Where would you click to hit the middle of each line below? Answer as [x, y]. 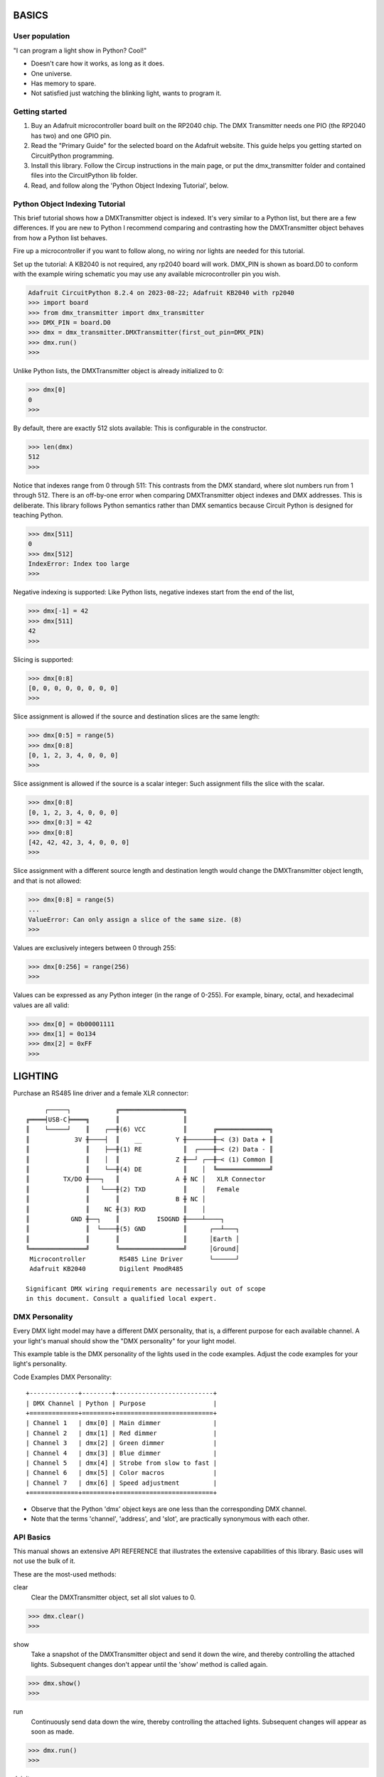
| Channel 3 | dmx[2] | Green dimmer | [121, 1443]
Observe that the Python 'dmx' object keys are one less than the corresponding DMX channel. [169, 1509]
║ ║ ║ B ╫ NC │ [116, 1199]
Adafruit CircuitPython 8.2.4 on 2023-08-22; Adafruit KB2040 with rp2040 [161, 292]
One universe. [52, 73]
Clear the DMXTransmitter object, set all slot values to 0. [113, 1597]
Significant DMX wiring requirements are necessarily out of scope [146, 1289]
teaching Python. [38, 515]
